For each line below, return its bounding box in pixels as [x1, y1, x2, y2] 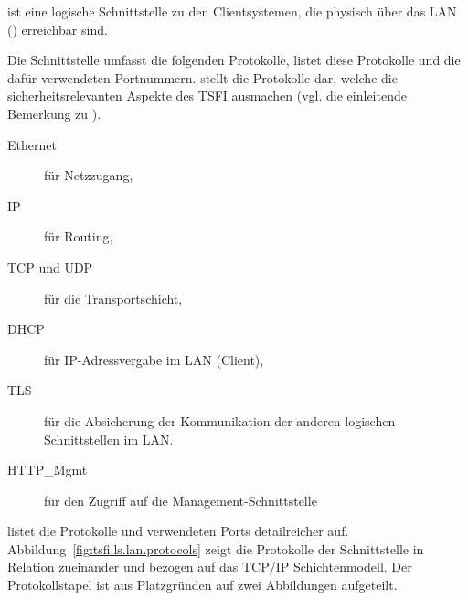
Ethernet [7, 134, 57, 154]
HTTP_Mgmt [7, 460, 88, 479]
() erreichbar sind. [7, 19, 108, 38]
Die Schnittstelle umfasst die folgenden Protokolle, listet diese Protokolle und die [7, 50, 461, 70]
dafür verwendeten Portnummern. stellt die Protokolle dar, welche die [7, 68, 398, 87]
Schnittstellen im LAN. [44, 429, 174, 448]
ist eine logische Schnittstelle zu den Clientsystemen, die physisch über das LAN [7, 2, 457, 20]
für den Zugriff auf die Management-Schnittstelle [44, 490, 317, 509]
